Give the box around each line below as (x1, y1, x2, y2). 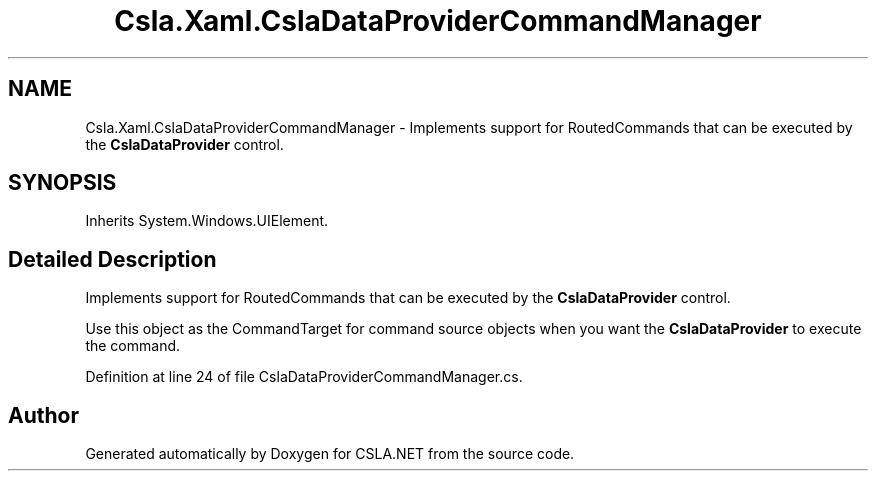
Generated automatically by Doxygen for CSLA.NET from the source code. (85, 445, 575, 463)
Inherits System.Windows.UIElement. (85, 212, 329, 230)
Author (8, 402, 79, 428)
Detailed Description (8, 246, 217, 272)
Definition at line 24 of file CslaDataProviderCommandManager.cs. (85, 368, 523, 386)
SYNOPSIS (8, 170, 117, 196)
